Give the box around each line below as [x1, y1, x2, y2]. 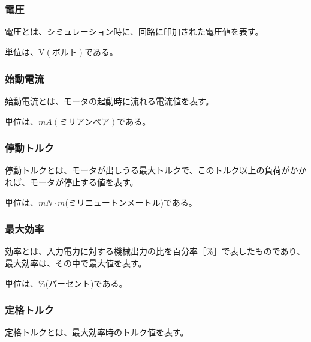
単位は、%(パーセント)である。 [5, 277, 128, 289]
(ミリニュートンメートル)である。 [65, 196, 197, 208]
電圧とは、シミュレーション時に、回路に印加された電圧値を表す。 [5, 25, 264, 38]
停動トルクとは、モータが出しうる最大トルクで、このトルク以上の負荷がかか [5, 164, 307, 176]
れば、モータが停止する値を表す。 [5, 176, 138, 188]
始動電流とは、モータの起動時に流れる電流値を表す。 [5, 95, 214, 107]
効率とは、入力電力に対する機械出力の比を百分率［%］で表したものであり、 [5, 245, 305, 257]
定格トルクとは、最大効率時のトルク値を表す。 [5, 326, 189, 338]
